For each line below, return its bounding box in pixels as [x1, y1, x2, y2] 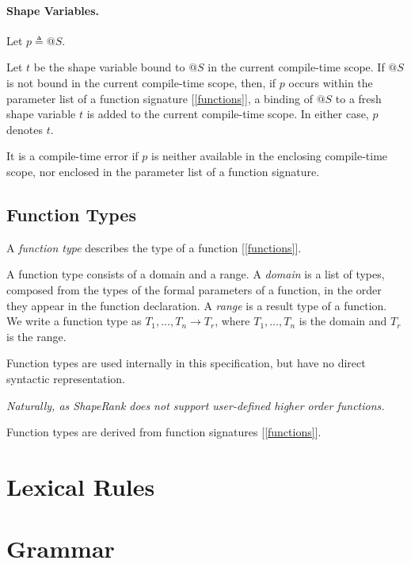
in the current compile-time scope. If [207, 59, 385, 75]
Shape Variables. [6, 2, 100, 18]
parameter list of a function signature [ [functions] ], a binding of [6, 90, 313, 106]
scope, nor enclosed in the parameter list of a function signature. [6, 163, 320, 179]
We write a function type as [6, 313, 142, 329]
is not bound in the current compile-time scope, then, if [6, 74, 276, 90]
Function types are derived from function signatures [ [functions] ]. [6, 424, 322, 440]
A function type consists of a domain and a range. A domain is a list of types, [6, 266, 385, 282]
